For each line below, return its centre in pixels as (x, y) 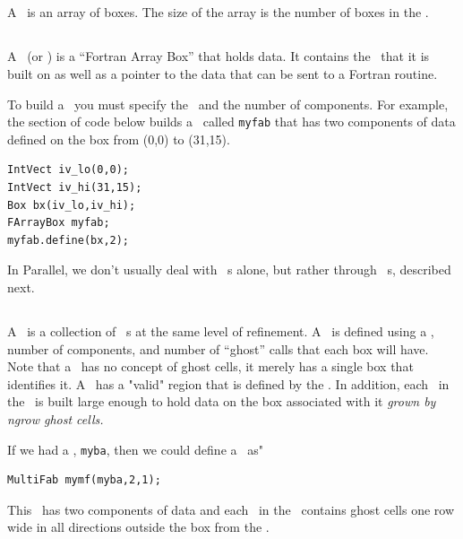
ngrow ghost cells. (56, 418)
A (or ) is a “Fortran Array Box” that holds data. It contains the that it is (219, 56)
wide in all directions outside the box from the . (138, 527)
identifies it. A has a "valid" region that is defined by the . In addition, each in (228, 383)
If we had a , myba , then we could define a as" (135, 449)
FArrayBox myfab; (59, 223)
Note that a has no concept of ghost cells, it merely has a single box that (210, 366)
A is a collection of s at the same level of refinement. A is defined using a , (221, 330)
